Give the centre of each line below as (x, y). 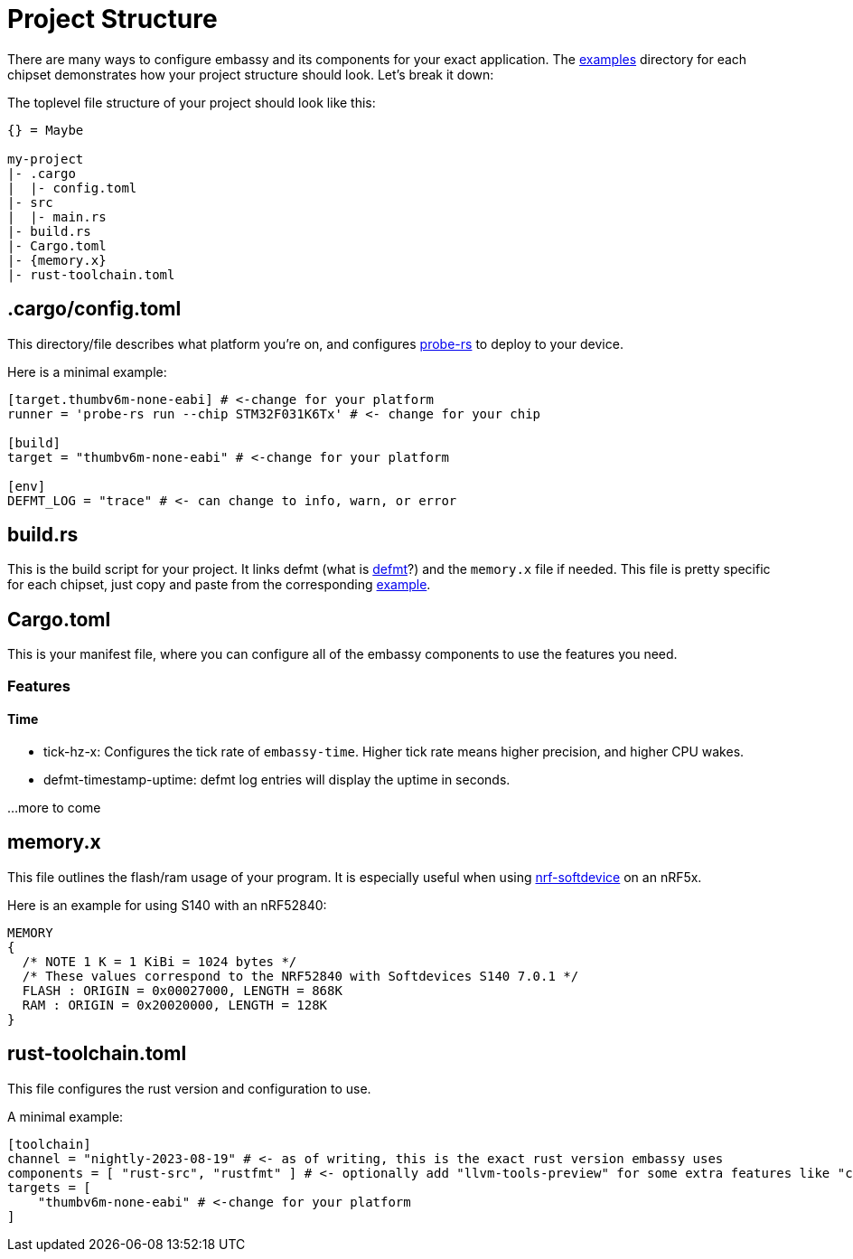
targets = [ (49, 1187)
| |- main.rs (57, 216)
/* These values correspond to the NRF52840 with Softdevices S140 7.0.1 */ (300, 976)
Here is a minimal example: (87, 371)
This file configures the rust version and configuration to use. (189, 1088)
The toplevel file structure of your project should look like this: (192, 102)
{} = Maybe (46, 130)
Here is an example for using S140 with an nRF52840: (167, 905)
